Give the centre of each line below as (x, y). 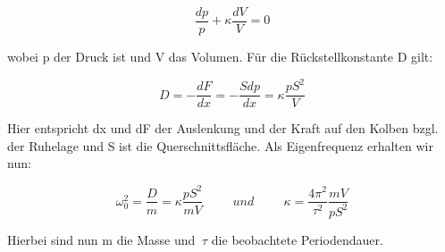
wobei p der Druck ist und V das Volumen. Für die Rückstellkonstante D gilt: (220, 57)
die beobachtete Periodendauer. (297, 239)
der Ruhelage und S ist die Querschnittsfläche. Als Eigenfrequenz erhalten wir (220, 145)
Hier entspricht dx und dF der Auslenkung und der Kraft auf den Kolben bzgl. (223, 128)
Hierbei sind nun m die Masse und (101, 239)
